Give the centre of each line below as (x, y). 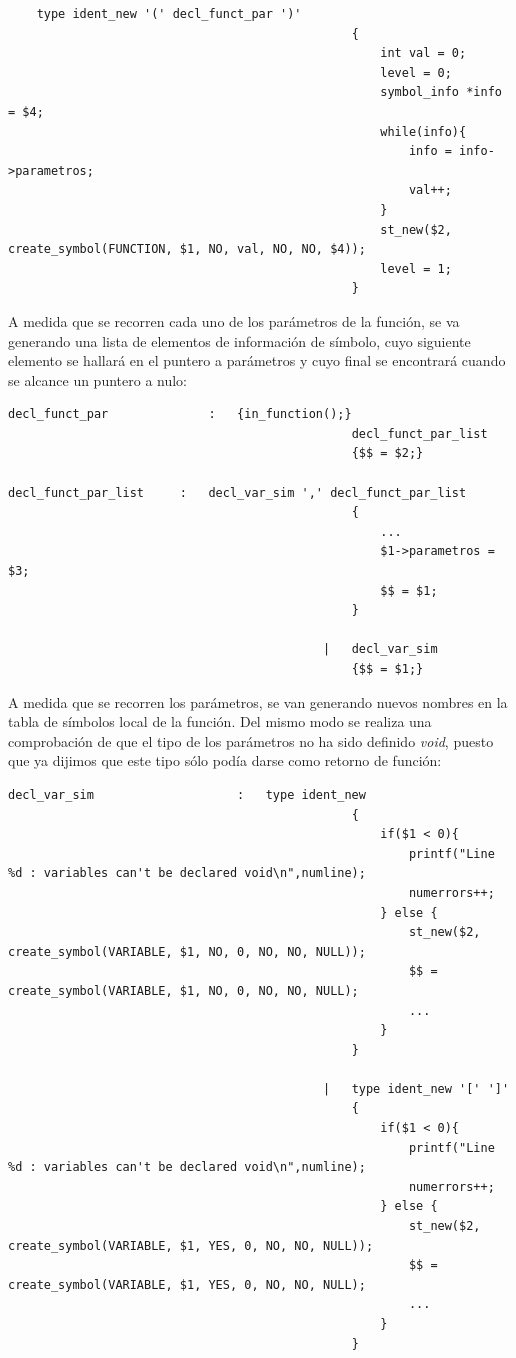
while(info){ (423, 131)
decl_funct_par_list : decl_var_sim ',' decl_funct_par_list (237, 492)
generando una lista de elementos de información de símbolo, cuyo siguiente (239, 340)
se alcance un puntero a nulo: (98, 379)
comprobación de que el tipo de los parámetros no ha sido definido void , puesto (251, 740)
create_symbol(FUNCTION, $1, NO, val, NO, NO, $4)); (187, 249)
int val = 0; (423, 53)
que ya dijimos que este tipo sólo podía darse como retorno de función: (225, 760)
